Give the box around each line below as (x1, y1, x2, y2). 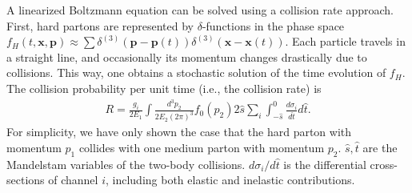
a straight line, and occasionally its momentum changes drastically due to (6, 48, 367, 65)
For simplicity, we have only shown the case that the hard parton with (6, 123, 352, 140)
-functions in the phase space (202, 17, 345, 34)
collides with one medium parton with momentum (78, 139, 325, 155)
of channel (48, 171, 98, 188)
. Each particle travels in (285, 33, 406, 50)
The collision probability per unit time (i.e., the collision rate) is (6, 79, 322, 96)
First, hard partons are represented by (6, 17, 194, 34)
